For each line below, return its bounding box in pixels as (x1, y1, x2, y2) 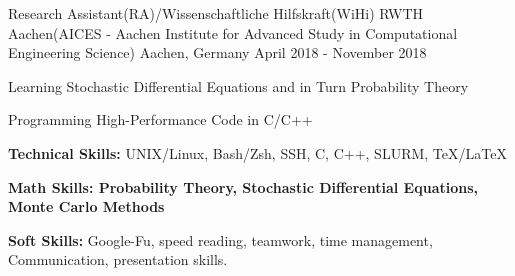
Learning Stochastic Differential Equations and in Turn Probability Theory (8, 75, 469, 96)
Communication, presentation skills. (8, 249, 228, 270)
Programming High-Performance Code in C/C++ (8, 109, 313, 130)
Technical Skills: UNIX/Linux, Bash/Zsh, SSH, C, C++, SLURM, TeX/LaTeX (8, 142, 507, 163)
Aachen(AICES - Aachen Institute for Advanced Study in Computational (8, 22, 458, 43)
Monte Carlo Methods (8, 196, 165, 217)
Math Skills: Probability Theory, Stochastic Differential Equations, (8, 176, 479, 197)
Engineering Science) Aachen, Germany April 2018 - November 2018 (8, 42, 427, 63)
